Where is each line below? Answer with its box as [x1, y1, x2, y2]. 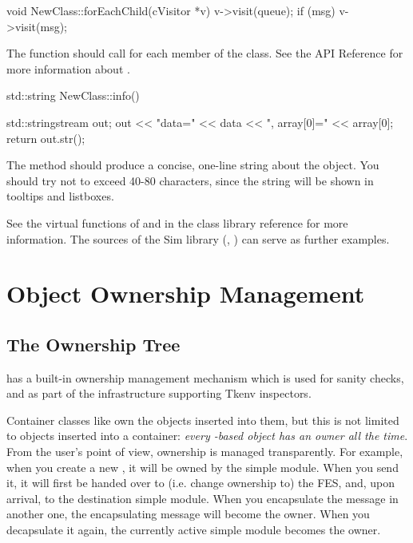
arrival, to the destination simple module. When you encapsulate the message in [6, 489, 399, 506]
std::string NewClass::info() [6, 87, 140, 104]
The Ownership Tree [6, 331, 181, 356]
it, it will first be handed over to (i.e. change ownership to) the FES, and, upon [6, 474, 395, 491]
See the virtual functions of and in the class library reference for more [6, 214, 348, 231]
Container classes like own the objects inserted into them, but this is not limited [6, 411, 399, 428]
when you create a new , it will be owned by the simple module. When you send [6, 458, 399, 475]
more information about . [6, 60, 130, 77]
